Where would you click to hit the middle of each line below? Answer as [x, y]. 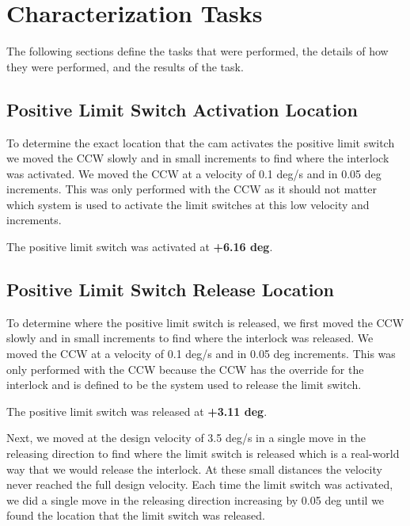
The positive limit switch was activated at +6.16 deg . [140, 247]
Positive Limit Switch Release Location [171, 290]
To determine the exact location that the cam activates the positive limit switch [201, 142]
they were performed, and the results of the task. [125, 66]
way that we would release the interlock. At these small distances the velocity [194, 469]
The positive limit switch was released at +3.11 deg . [137, 411]
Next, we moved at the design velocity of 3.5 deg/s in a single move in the [186, 438]
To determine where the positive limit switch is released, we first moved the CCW [205, 322]
